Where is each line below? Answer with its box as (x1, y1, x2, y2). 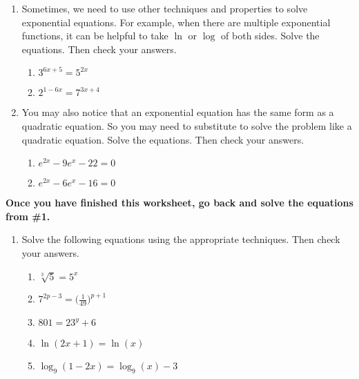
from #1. (6, 208, 50, 223)
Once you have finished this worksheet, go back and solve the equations (6, 195, 353, 210)
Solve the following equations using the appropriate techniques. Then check (21, 232, 340, 246)
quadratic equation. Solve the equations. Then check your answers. (21, 132, 304, 146)
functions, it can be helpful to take (21, 28, 168, 43)
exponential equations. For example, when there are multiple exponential (21, 14, 331, 29)
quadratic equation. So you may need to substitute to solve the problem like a (21, 118, 352, 133)
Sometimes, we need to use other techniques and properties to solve (21, 1, 308, 15)
